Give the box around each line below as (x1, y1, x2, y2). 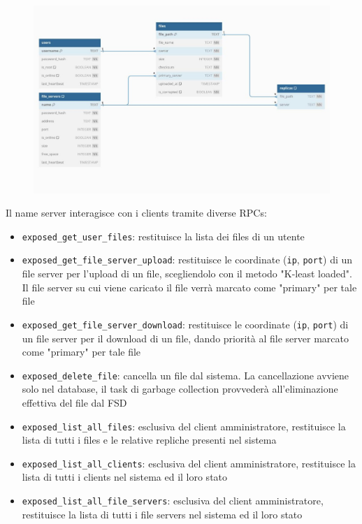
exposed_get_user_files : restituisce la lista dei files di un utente (22, 228, 305, 243)
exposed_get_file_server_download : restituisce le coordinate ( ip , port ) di (22, 316, 349, 331)
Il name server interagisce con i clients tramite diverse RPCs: (6, 205, 267, 220)
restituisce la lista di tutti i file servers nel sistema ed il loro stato (22, 507, 303, 521)
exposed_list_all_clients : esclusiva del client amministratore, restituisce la (22, 456, 356, 470)
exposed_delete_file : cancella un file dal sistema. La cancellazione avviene (22, 367, 349, 382)
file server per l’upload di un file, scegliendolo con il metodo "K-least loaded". (22, 266, 352, 281)
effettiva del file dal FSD (22, 395, 127, 409)
